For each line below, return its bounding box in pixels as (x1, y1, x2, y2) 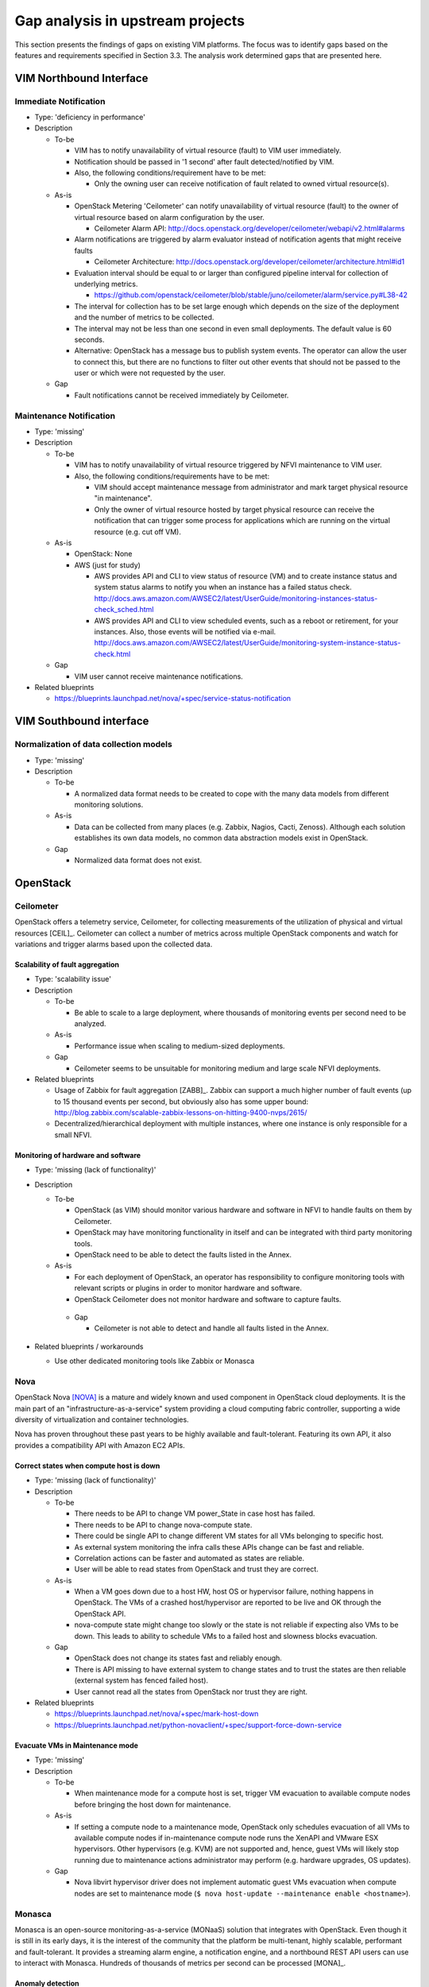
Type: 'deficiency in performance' (34, 112, 146, 122)
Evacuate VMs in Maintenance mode (14, 1741, 139, 1750)
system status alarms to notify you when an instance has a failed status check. (94, 583, 353, 592)
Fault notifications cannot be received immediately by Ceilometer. (74, 390, 289, 400)
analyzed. (74, 1018, 106, 1028)
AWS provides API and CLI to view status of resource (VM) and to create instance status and (94, 571, 397, 581)
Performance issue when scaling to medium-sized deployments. (74, 1041, 285, 1051)
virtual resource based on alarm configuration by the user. (74, 212, 265, 222)
